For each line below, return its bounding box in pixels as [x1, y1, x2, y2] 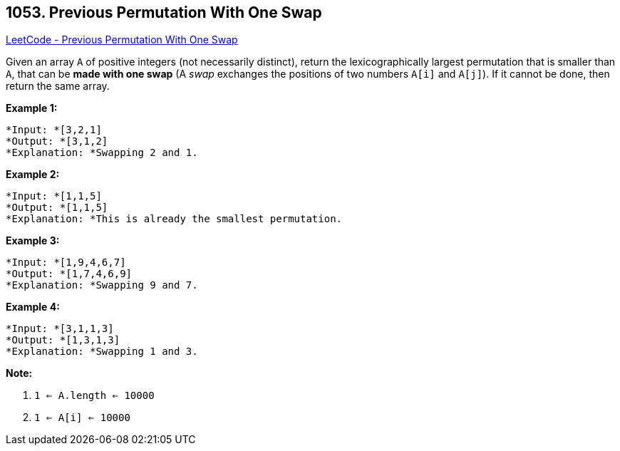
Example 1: [6, 102, 58, 115]
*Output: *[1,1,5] [6, 202, 108, 214]
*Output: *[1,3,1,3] [6, 334, 120, 346]
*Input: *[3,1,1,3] [6, 323, 114, 335]
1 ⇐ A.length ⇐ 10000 [34, 390, 155, 402]
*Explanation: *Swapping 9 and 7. [6, 279, 198, 291]
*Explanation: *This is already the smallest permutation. [6, 213, 343, 225]
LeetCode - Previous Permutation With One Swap [6, 33, 238, 46]
